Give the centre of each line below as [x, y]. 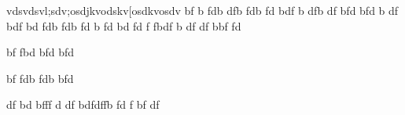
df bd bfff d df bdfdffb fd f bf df [83, 104]
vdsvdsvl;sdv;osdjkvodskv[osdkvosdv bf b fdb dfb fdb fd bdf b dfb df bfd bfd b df [202, 10]
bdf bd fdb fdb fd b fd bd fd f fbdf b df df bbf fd [124, 25]
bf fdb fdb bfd [40, 78]
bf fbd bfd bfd [40, 52]
